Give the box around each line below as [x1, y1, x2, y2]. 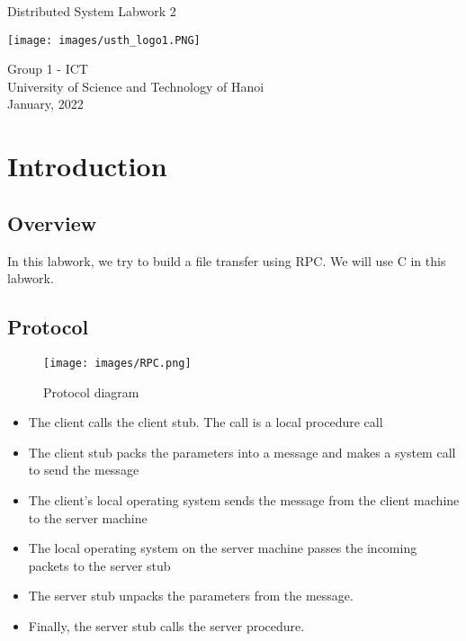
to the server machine [28, 508, 148, 527]
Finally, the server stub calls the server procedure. [28, 617, 305, 635]
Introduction [7, 147, 167, 184]
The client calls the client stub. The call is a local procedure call [28, 413, 383, 432]
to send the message [28, 460, 139, 479]
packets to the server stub [28, 556, 171, 574]
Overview [7, 209, 97, 236]
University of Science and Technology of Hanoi [7, 76, 264, 95]
